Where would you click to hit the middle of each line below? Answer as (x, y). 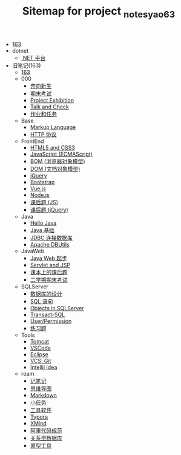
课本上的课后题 (49, 272)
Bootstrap (42, 182)
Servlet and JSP (50, 265)
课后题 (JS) (44, 202)
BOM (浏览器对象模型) (58, 161)
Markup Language (53, 127)
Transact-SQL (48, 314)
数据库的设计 (46, 294)
